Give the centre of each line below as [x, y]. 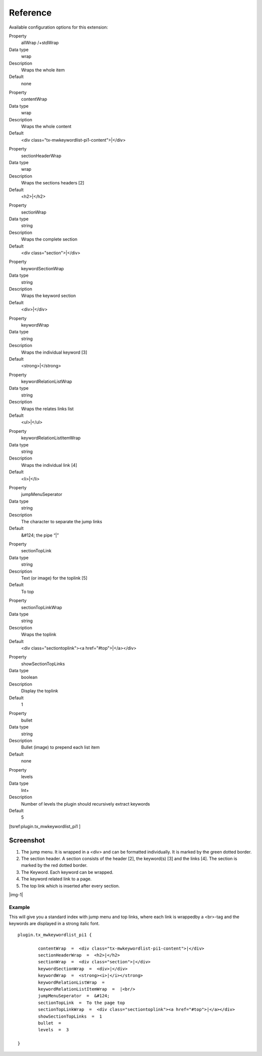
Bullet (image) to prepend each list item [60, 747]
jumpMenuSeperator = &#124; [74, 996]
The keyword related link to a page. [56, 879]
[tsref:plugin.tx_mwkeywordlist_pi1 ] [45, 826]
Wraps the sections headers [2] [53, 183]
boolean [29, 677]
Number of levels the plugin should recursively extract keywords [86, 804]
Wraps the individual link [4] [49, 465]
